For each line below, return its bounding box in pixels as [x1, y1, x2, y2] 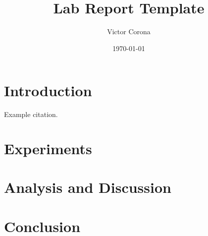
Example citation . [4, 109, 58, 119]
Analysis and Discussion [4, 177, 171, 197]
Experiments [4, 138, 92, 159]
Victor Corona [107, 26, 151, 37]
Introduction [4, 80, 92, 101]
